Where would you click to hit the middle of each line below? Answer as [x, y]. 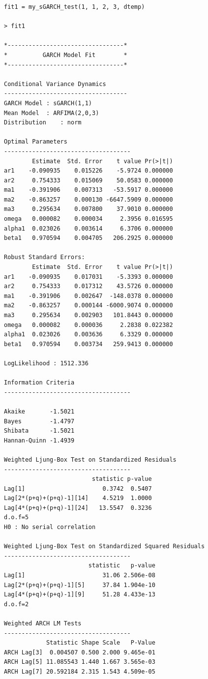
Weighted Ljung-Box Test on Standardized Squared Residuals [104, 546]
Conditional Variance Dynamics [55, 84]
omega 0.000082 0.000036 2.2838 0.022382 [89, 325]
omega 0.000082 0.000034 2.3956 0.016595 [89, 219]
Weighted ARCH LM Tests [43, 623]
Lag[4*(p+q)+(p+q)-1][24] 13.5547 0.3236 [78, 508]
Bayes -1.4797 [39, 421]
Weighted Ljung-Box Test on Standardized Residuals [90, 459]
